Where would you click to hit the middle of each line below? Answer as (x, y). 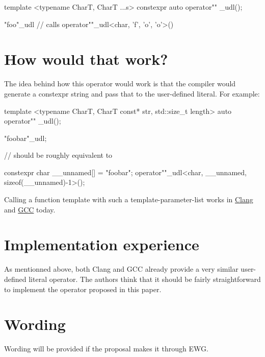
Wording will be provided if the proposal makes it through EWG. (106, 349)
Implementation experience (102, 244)
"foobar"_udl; (25, 138)
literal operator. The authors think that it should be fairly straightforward (145, 279)
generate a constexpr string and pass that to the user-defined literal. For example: (132, 93)
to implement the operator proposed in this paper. (83, 289)
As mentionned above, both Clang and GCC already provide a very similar (121, 269)
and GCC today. (30, 209)
